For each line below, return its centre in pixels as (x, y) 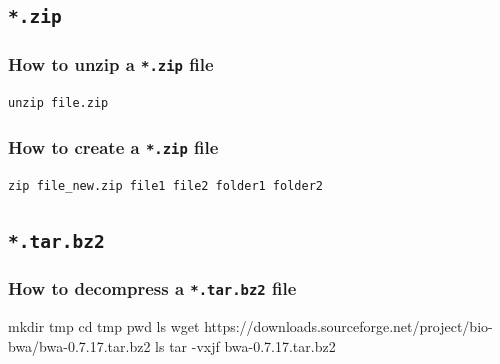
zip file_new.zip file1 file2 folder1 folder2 (165, 185)
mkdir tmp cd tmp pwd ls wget (104, 326)
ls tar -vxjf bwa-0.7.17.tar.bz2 (245, 345)
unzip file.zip (58, 103)
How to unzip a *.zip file (111, 64)
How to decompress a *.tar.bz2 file (152, 288)
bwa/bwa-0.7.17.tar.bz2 (79, 345)
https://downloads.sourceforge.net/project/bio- (348, 326)
